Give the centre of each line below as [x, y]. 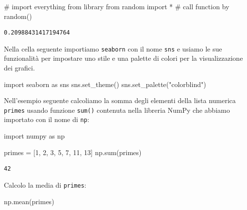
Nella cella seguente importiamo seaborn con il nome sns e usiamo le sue [113, 48]
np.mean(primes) [29, 201]
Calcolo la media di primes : [45, 184]
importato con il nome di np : [47, 119]
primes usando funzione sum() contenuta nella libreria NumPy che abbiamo [117, 110]
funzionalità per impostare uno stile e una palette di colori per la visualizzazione [123, 58]
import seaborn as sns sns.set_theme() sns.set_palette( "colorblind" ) [105, 84]
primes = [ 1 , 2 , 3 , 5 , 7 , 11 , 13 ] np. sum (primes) [73, 152]
